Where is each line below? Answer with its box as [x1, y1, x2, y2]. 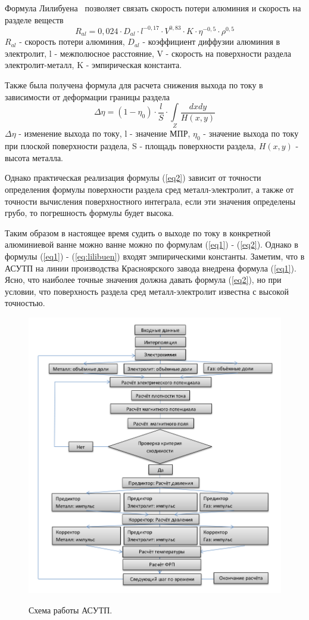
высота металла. [5, 151, 63, 164]
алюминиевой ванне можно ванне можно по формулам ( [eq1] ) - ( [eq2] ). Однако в [5, 238, 298, 251]
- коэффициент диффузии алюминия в [142, 35, 280, 48]
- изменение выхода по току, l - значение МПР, [18, 127, 191, 140]
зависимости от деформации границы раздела [5, 90, 170, 103]
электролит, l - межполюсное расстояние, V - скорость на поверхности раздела [5, 47, 291, 59]
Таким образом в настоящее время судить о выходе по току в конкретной [5, 226, 271, 239]
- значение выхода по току [203, 127, 299, 140]
